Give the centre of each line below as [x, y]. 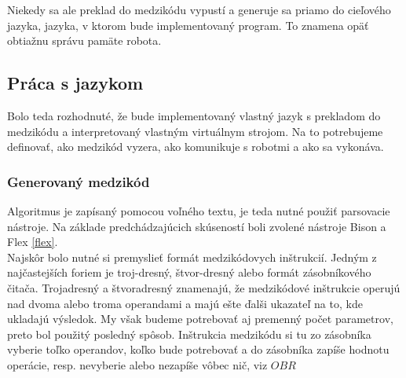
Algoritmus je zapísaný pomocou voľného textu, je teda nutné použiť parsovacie [199, 210]
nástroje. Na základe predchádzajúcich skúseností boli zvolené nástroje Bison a [197, 226]
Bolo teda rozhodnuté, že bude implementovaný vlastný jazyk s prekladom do [194, 115]
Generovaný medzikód [79, 181]
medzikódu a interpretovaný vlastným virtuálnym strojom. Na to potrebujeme [195, 131]
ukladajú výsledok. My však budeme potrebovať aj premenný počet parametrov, [200, 319]
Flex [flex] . [33, 242]
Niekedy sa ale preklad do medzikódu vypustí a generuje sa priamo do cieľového [199, 9]
